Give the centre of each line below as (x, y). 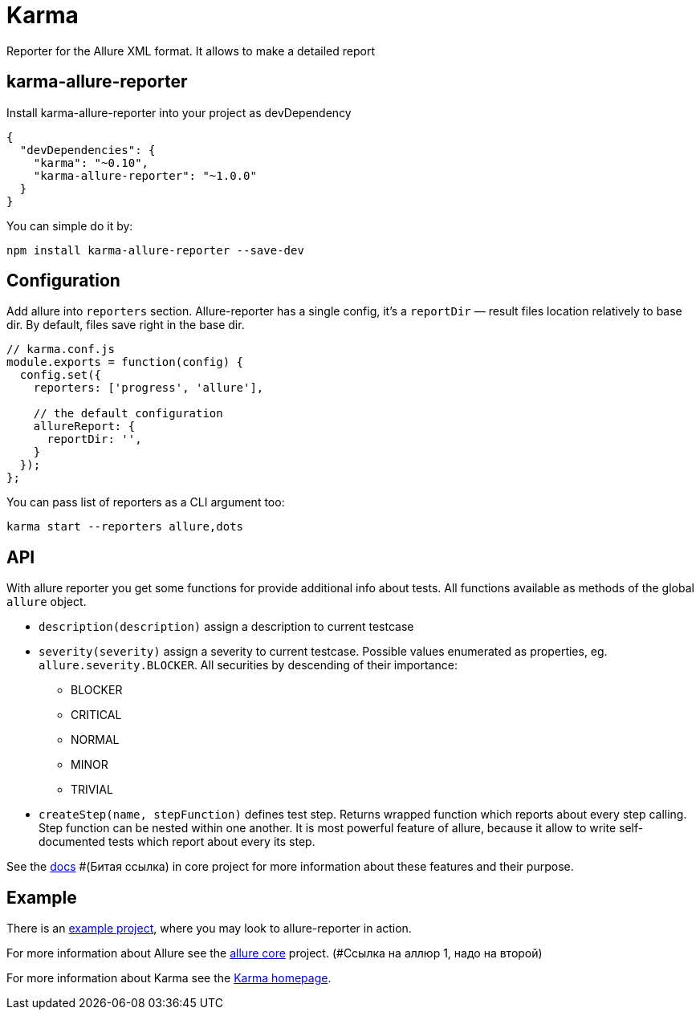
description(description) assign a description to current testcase (226, 627)
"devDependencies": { (87, 150)
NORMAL (95, 740)
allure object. (47, 602)
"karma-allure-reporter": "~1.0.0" (145, 175)
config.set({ (61, 375)
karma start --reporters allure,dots (125, 527)
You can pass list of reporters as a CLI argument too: (146, 502)
